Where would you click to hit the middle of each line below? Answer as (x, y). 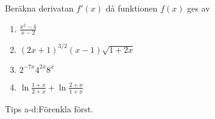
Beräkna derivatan (39, 8)
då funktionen (132, 8)
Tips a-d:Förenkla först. (49, 108)
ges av (199, 8)
